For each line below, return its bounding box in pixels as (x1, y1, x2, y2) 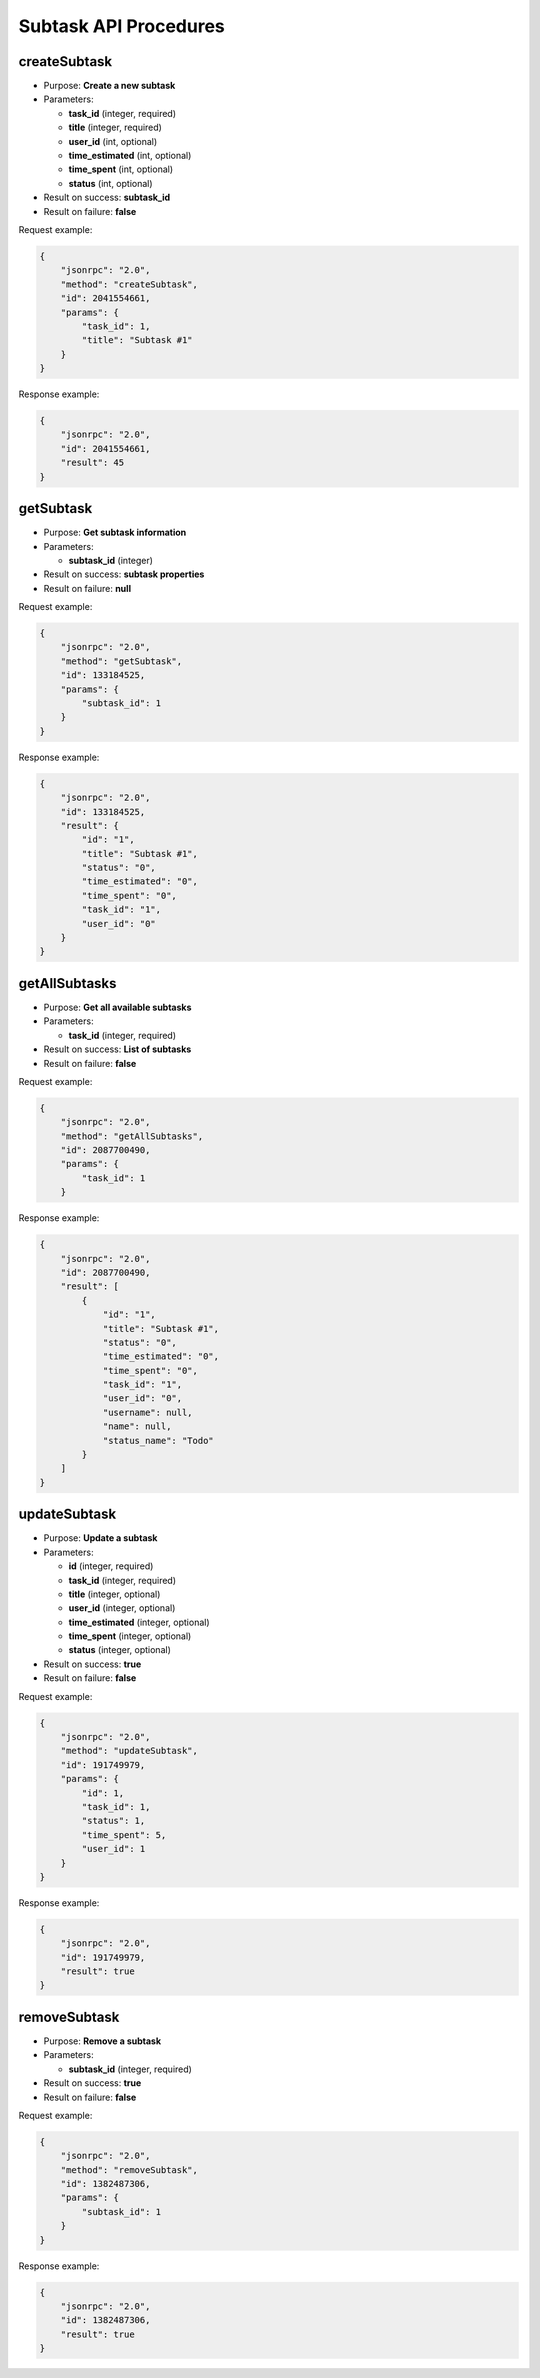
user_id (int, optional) (68, 135, 158, 147)
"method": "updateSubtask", (60, 1745, 199, 1757)
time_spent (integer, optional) (68, 1630, 192, 1642)
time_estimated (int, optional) (68, 150, 192, 162)
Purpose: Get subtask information (43, 526, 187, 539)
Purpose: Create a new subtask (43, 80, 176, 92)
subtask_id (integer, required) (68, 2063, 192, 2075)
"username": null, (102, 1406, 194, 1418)
